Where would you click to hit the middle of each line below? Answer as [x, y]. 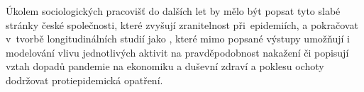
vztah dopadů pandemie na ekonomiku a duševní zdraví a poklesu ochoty [165, 66]
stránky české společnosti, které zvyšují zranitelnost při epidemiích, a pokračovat [182, 24]
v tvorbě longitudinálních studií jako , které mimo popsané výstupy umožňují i [178, 39]
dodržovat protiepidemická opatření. [84, 80]
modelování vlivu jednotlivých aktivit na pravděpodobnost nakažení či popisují [177, 52]
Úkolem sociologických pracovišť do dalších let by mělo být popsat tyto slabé [173, 11]
